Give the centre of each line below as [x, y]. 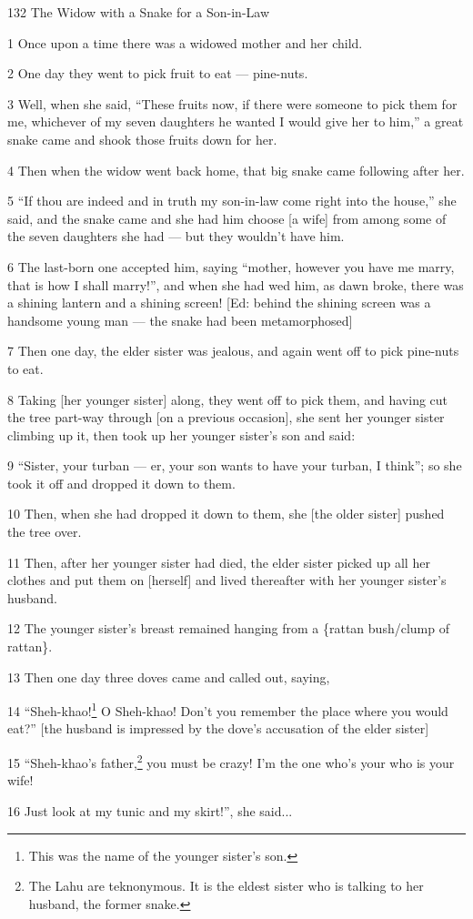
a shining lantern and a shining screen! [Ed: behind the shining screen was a [219, 303]
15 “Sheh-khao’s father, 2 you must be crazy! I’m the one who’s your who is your [231, 761]
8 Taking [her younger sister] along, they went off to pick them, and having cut [228, 399]
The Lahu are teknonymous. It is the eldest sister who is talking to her [226, 886]
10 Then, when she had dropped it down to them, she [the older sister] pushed [226, 514]
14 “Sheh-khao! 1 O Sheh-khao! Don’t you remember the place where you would [228, 709]
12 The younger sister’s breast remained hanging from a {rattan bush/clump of [228, 628]
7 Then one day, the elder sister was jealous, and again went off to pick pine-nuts [233, 351]
